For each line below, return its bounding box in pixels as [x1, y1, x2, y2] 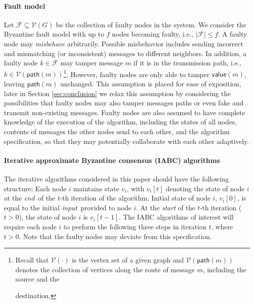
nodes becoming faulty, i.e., [112, 29, 193, 39]
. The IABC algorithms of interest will [119, 212, 234, 222]
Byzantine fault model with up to [4, 29, 105, 39]
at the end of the [4, 193, 56, 203]
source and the [15, 274, 60, 284]
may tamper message [60, 58, 123, 68]
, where [211, 221, 233, 231]
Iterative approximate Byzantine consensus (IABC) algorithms [4, 155, 220, 165]
